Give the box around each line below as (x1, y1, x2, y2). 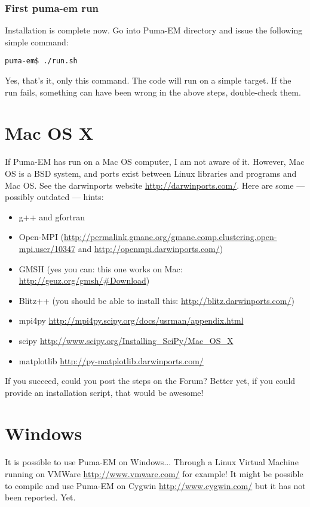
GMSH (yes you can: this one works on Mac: (19, 262, 183, 275)
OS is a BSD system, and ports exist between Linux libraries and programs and (5, 167, 297, 179)
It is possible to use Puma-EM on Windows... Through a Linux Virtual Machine (5, 456, 299, 468)
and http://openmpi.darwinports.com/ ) (78, 242, 223, 254)
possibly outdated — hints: (5, 190, 104, 203)
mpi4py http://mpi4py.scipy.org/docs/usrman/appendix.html (19, 314, 244, 327)
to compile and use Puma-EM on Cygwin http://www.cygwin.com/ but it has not (5, 479, 306, 491)
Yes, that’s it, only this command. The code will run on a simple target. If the (5, 74, 291, 87)
